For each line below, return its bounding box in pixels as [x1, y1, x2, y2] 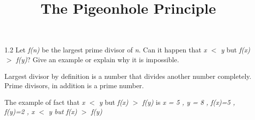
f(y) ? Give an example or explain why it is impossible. [16, 54, 179, 64]
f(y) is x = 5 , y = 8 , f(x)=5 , [142, 96, 235, 107]
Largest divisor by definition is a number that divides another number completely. [4, 71, 252, 81]
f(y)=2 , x [4, 106, 35, 117]
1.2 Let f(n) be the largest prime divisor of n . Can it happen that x [4, 45, 207, 55]
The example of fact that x [4, 96, 85, 107]
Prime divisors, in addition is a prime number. [4, 80, 144, 91]
